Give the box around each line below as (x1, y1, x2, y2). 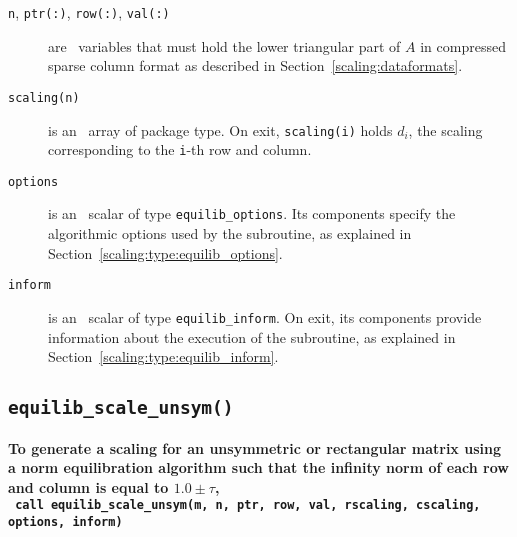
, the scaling (408, 119, 483, 140)
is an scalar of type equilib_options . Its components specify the (48, 203, 456, 224)
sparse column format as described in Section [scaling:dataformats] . (48, 55, 463, 76)
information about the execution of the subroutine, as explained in (48, 326, 456, 347)
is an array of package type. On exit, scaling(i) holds (48, 119, 393, 140)
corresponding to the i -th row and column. (48, 139, 312, 160)
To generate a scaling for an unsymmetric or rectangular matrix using (8, 437, 501, 458)
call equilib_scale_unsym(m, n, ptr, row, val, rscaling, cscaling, (15, 498, 481, 513)
